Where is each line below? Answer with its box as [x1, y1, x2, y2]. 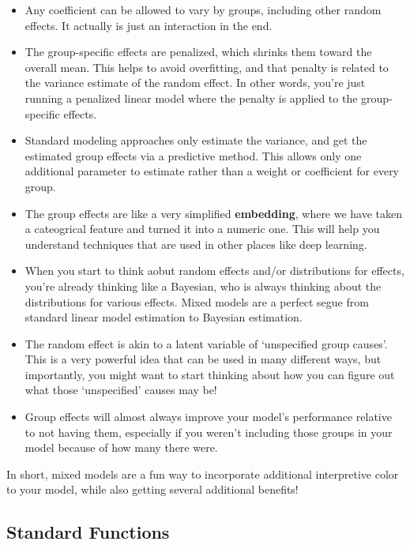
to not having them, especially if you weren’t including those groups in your [24, 423, 393, 440]
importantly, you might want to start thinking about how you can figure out [24, 366, 395, 382]
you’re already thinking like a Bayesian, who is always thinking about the [24, 277, 382, 294]
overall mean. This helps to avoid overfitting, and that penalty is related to [24, 58, 389, 75]
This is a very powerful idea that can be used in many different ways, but [24, 351, 382, 367]
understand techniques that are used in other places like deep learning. [24, 235, 367, 252]
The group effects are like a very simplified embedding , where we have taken [24, 205, 403, 221]
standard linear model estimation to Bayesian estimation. [24, 309, 303, 325]
